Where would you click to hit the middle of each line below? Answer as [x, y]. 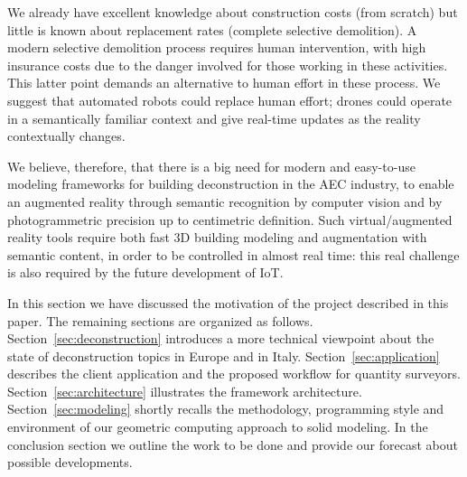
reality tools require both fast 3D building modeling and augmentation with [217, 237]
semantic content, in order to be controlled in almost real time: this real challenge [233, 254]
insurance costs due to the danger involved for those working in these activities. [228, 65]
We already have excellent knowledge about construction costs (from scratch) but [233, 12]
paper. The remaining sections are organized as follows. [160, 320]
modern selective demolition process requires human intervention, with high [217, 47]
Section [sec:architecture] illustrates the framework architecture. [185, 391]
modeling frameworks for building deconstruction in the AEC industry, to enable [231, 184]
